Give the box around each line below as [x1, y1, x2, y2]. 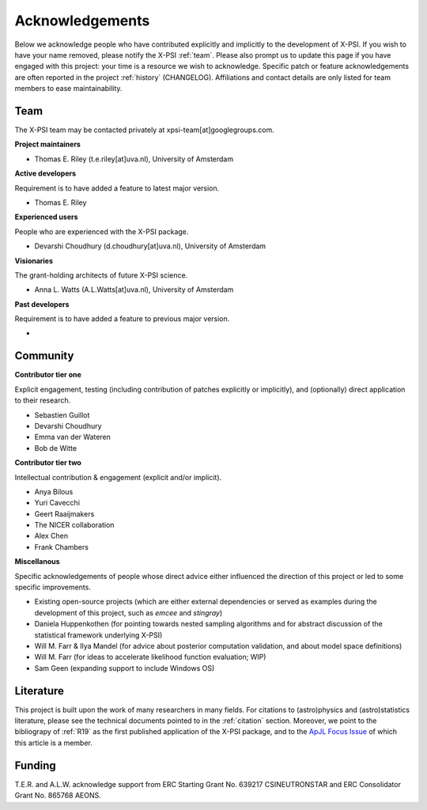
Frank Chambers [34, 542, 89, 551]
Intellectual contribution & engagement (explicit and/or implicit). [14, 472, 222, 482]
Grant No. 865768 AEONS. [14, 791, 102, 801]
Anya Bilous [34, 486, 74, 496]
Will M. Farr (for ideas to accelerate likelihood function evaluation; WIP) [34, 653, 266, 662]
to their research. [14, 396, 71, 405]
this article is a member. [14, 738, 93, 748]
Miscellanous [14, 557, 60, 566]
